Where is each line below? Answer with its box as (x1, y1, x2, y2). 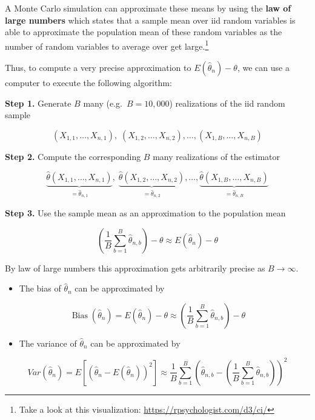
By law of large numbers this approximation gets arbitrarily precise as (5, 261, 265, 274)
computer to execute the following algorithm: (5, 76, 172, 89)
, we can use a (237, 61, 290, 74)
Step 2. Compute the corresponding (5, 150, 141, 162)
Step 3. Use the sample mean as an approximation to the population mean (5, 207, 286, 219)
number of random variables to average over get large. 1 (5, 38, 209, 52)
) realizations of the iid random (169, 96, 285, 109)
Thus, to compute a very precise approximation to (5, 61, 191, 74)
